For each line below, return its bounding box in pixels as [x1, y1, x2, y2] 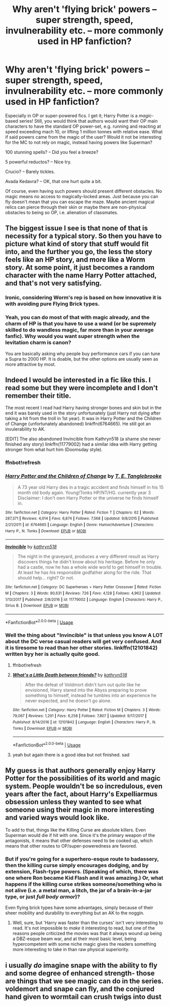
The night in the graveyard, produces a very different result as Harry [17, 553, 159, 559]
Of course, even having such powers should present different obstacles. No [5, 188, 162, 194]
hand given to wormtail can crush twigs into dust [5, 992, 162, 1001]
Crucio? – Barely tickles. [5, 169, 55, 175]
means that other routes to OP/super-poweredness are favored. [5, 843, 137, 849]
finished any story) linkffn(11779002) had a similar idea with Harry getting [5, 441, 157, 447]
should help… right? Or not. [17, 575, 74, 581]
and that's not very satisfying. [5, 279, 102, 288]
